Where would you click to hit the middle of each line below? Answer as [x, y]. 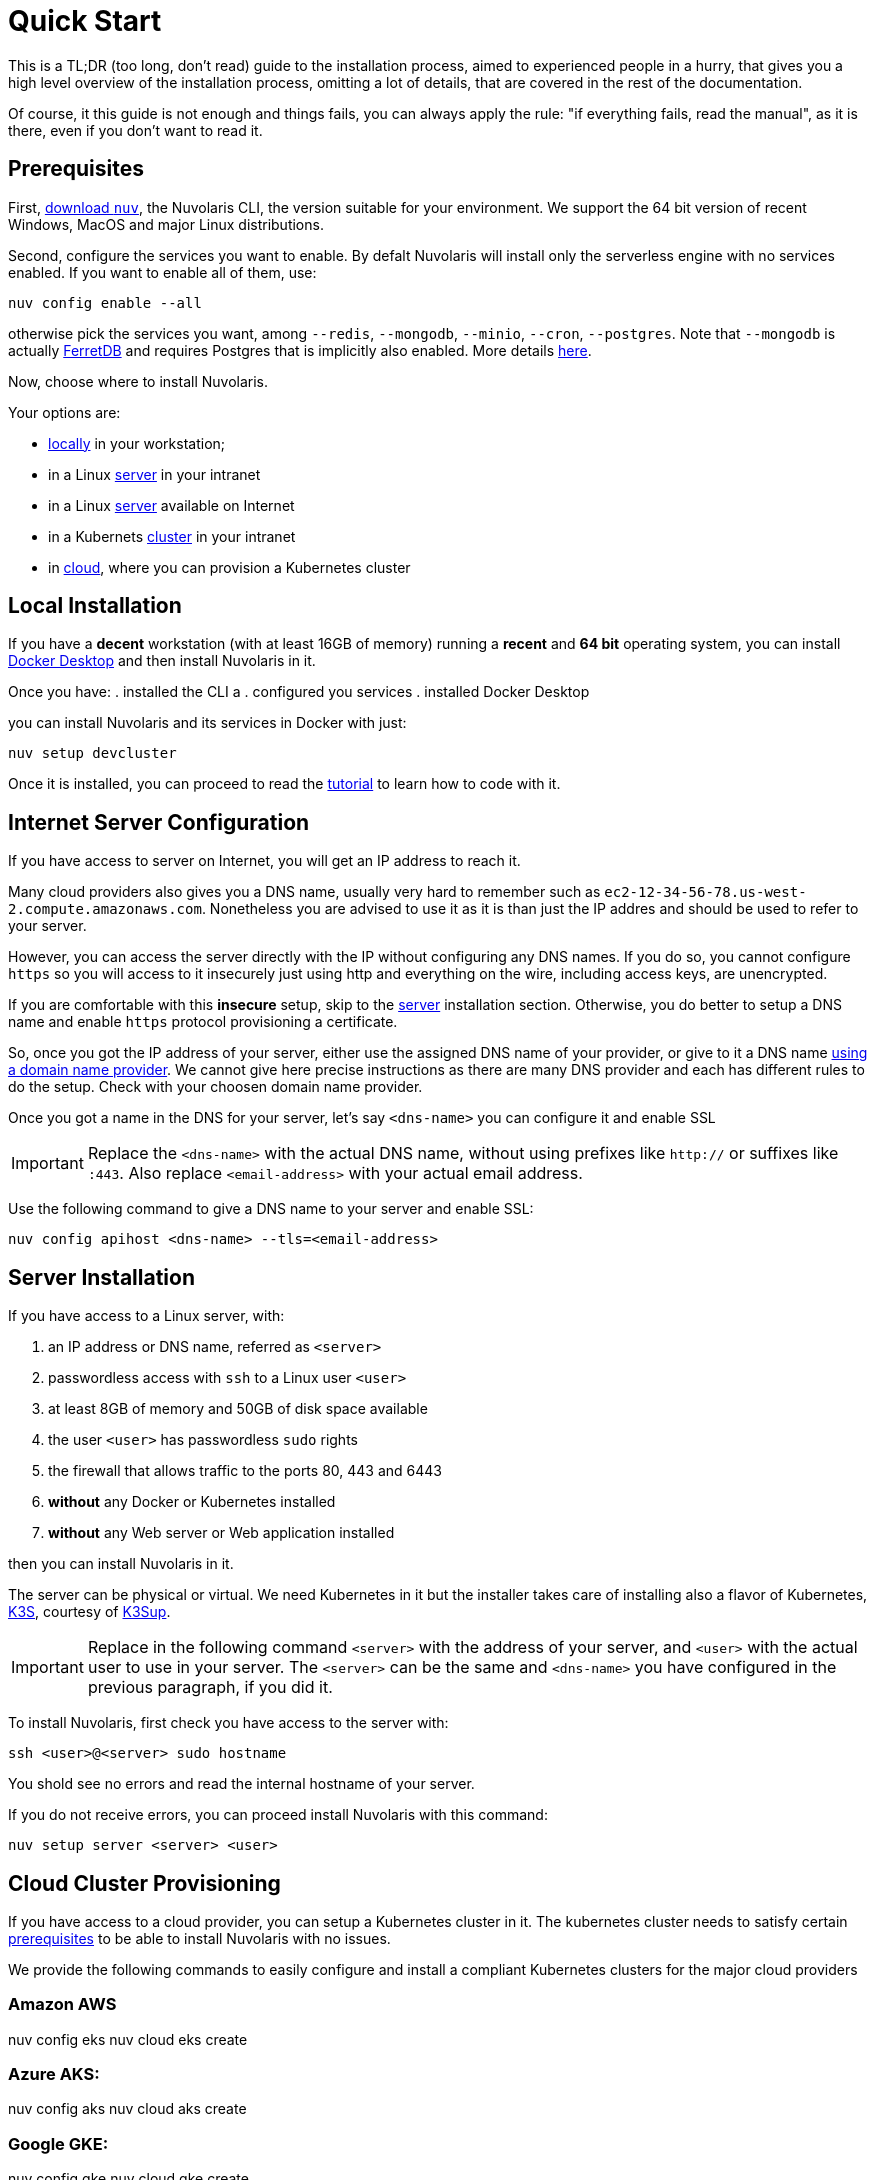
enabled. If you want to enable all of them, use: [162, 272]
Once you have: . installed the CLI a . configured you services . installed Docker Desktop [299, 692]
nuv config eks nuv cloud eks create [128, 2039]
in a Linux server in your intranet [154, 474]
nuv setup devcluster [92, 753]
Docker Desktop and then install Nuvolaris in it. [162, 661]
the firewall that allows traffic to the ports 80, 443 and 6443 [245, 1471]
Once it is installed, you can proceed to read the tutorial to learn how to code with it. [284, 784]
